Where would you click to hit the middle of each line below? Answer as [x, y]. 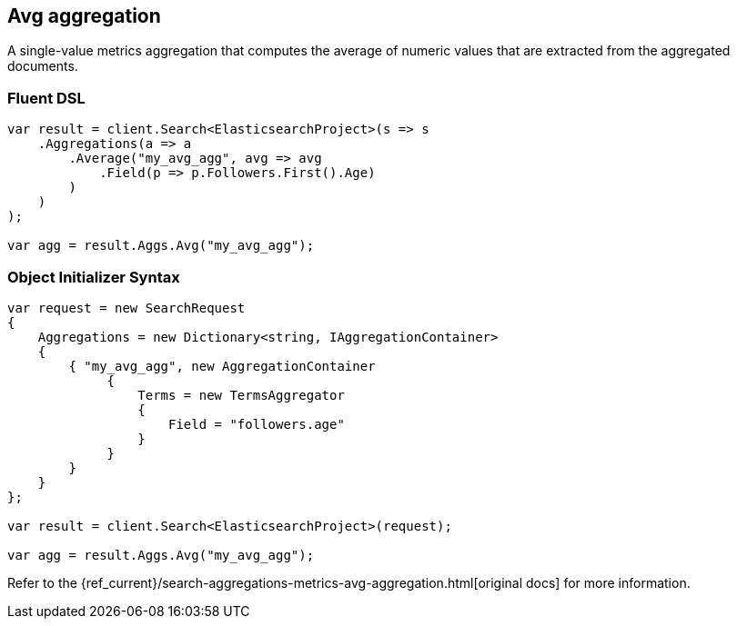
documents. [43, 66]
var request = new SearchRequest [126, 308]
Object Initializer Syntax [94, 277]
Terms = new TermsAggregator [241, 395]
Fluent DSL [46, 98]
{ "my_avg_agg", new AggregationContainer [222, 366]
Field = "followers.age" [257, 424]
